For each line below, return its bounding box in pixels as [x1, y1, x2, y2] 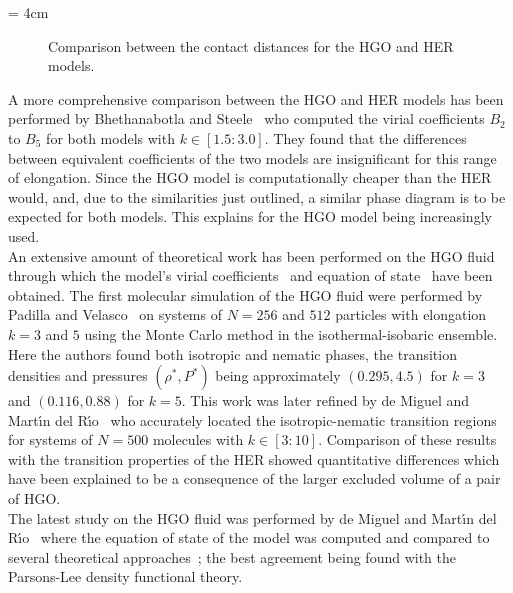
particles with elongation [335, 304, 487, 325]
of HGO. [8, 488, 61, 509]
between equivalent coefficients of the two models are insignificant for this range [8, 147, 497, 168]
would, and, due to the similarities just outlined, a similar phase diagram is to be [8, 186, 506, 207]
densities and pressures [8, 365, 148, 386]
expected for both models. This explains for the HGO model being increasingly [8, 206, 492, 227]
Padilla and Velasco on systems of [8, 304, 222, 325]
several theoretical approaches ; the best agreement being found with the [8, 546, 456, 567]
